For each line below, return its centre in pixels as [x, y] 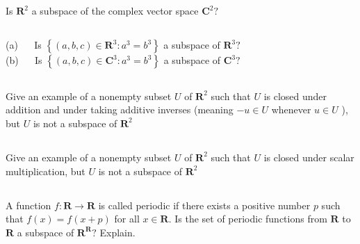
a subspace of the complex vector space [115, 11]
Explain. [117, 232]
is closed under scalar [309, 157]
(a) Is [24, 45]
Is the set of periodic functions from [251, 219]
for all [127, 219]
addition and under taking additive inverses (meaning [120, 109]
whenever [291, 109]
